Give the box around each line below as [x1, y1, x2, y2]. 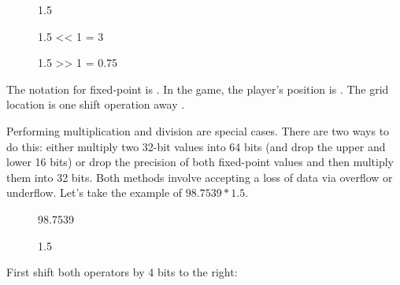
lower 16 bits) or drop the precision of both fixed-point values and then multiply [6, 154, 394, 170]
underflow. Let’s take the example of [6, 184, 183, 201]
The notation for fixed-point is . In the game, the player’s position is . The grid [6, 80, 389, 97]
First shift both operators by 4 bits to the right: [6, 264, 238, 280]
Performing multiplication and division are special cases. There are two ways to [6, 122, 390, 139]
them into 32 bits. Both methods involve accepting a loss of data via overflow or [6, 168, 393, 185]
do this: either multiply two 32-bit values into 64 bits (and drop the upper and [6, 138, 386, 154]
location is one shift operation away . [6, 96, 185, 113]
